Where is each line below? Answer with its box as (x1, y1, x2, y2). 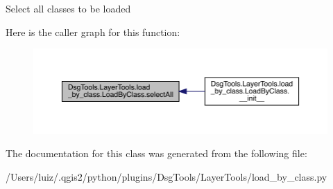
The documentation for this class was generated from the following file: (6, 146, 307, 161)
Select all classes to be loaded (6, 1, 131, 15)
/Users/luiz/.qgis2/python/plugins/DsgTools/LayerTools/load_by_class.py (6, 170, 327, 184)
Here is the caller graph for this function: (6, 24, 180, 39)
